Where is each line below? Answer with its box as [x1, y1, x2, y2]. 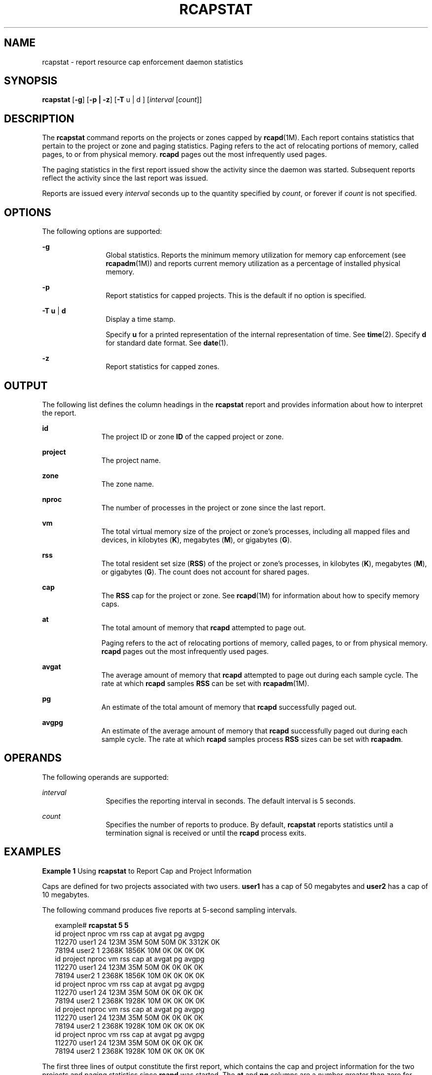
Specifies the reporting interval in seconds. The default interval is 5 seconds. [106, 796, 356, 805]
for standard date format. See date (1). [106, 339, 228, 347]
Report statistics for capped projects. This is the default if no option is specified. [106, 291, 366, 300]
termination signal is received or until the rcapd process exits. [106, 828, 306, 837]
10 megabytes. [42, 890, 90, 899]
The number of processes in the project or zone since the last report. [101, 503, 325, 512]
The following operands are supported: [42, 772, 169, 781]
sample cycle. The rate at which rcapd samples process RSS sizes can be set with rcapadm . [101, 734, 403, 743]
